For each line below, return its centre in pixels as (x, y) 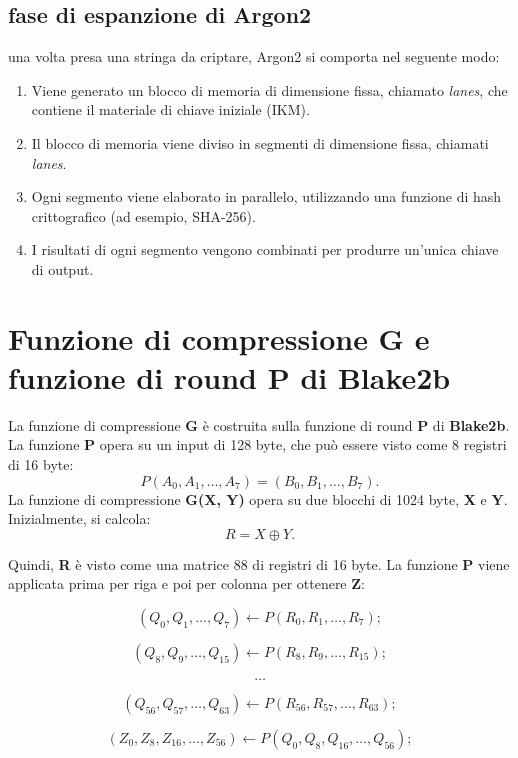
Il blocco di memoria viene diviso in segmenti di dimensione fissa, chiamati (260, 142)
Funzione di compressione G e (219, 337)
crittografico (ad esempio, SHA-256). (143, 215)
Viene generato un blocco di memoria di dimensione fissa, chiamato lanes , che (269, 89)
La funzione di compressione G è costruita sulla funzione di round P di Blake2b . (259, 424)
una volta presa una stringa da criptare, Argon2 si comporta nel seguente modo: (254, 56)
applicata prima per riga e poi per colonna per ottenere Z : (187, 583)
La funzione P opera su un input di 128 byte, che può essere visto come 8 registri (257, 444)
